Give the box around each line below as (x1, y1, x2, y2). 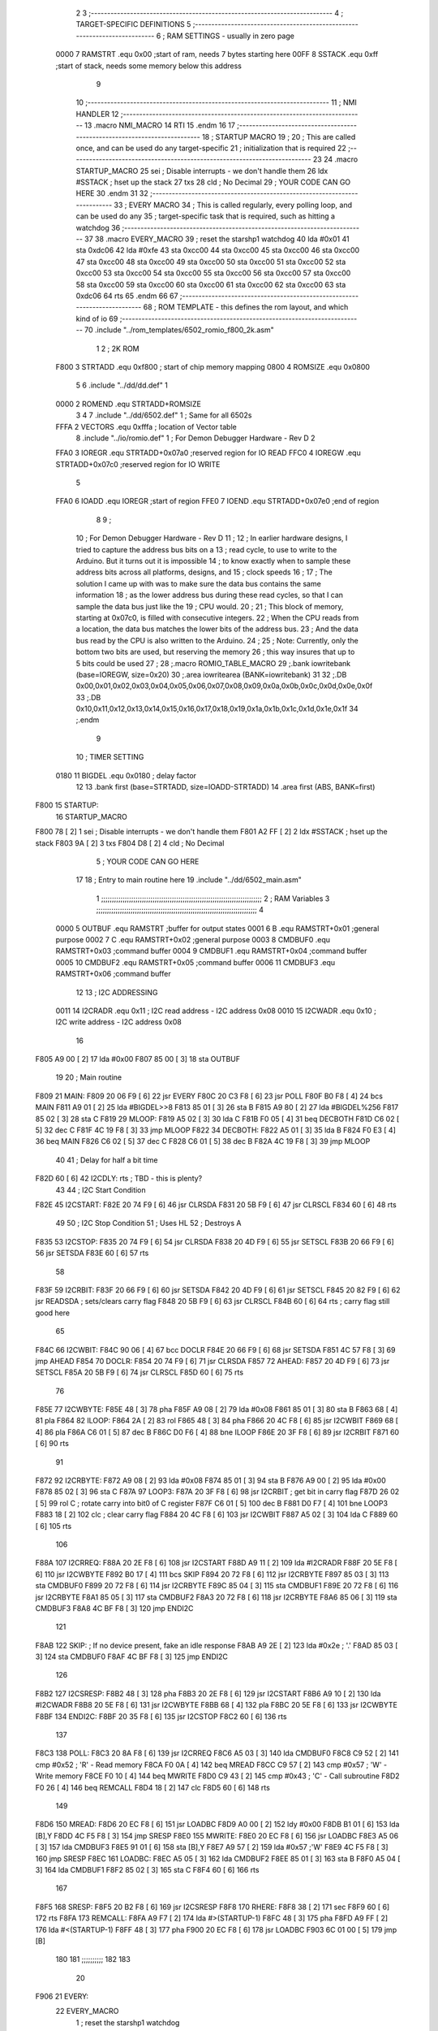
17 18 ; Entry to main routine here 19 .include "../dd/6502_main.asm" (75, 875, 302, 885)
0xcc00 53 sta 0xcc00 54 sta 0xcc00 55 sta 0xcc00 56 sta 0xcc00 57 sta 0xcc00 (75, 268, 351, 278)
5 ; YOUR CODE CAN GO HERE (96, 857, 200, 866)
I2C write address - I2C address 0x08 (55, 1017, 182, 1027)
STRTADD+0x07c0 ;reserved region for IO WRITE (55, 459, 221, 469)
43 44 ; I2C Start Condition (55, 1184, 146, 1194)
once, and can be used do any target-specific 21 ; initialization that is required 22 (75, 143, 346, 153)
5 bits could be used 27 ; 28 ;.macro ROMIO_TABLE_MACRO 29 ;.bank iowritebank (75, 658, 351, 668)
